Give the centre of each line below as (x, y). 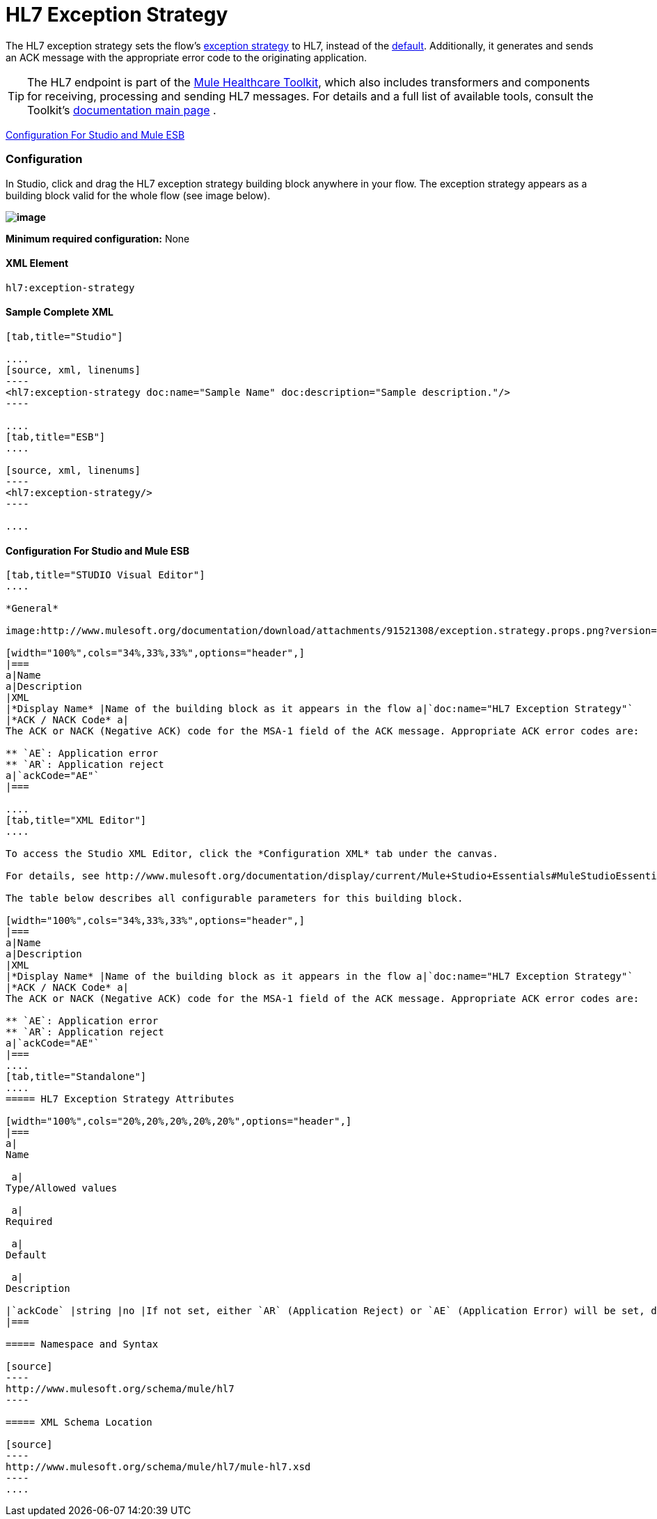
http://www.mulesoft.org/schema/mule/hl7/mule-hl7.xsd (158, 1467)
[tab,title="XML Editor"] (76, 820)
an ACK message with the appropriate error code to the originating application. (186, 57)
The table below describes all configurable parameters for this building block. (235, 899)
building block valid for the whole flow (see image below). (138, 195)
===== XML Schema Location (79, 1422)
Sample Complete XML (60, 312)
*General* (32, 609)
